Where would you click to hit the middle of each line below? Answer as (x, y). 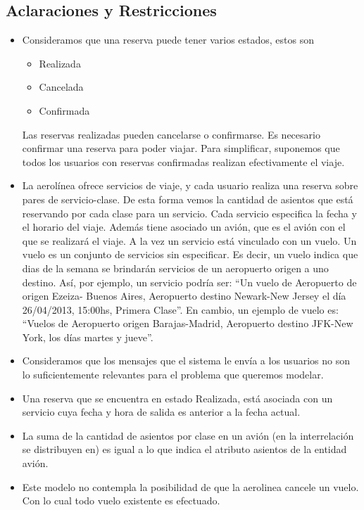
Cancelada (61, 87)
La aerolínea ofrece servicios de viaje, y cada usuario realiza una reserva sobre (190, 185)
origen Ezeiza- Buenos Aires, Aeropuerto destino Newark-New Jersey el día (184, 296)
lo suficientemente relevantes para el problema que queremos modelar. (173, 375)
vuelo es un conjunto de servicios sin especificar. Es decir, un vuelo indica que (190, 254)
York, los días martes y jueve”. (88, 337)
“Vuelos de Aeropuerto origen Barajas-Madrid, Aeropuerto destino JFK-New (188, 323)
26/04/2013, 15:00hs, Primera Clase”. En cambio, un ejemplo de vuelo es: (180, 309)
